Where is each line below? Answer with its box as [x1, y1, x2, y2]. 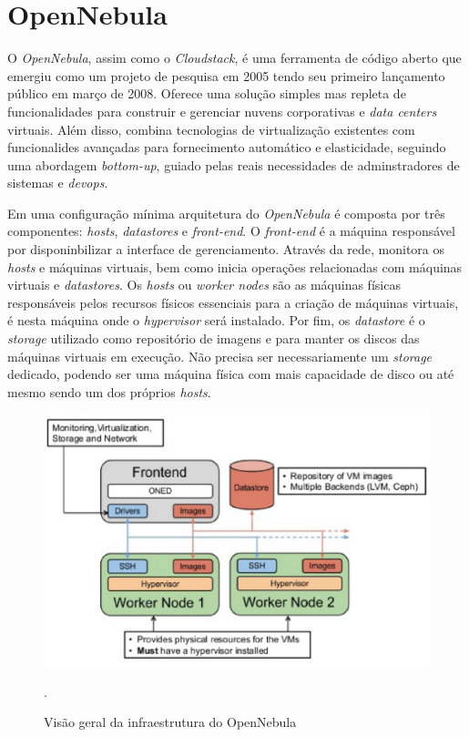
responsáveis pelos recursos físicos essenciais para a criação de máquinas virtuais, [7, 292, 459, 312]
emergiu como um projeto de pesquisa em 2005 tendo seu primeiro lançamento [7, 66, 445, 85]
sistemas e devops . [7, 173, 108, 192]
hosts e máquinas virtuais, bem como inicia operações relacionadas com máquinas [7, 257, 463, 276]
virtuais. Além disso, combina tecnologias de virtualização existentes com [7, 119, 415, 138]
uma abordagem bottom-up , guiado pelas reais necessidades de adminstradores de [7, 155, 460, 174]
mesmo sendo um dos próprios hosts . [7, 382, 211, 401]
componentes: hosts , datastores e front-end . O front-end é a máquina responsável [7, 221, 455, 241]
